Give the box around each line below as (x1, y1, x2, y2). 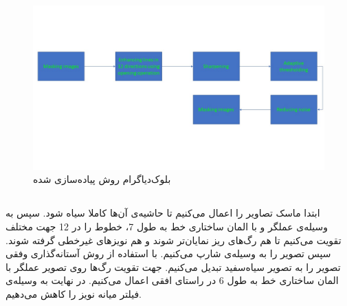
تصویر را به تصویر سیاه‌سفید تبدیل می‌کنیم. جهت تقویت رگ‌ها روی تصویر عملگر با (5, 259, 341, 274)
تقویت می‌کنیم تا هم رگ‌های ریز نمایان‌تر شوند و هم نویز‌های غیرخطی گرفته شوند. (5, 232, 342, 247)
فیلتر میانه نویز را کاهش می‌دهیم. (5, 287, 142, 301)
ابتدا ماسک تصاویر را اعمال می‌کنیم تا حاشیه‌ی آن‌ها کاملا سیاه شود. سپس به (5, 206, 320, 220)
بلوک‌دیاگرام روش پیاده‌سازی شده (33, 172, 171, 186)
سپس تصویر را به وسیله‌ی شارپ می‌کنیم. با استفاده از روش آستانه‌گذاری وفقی (5, 246, 331, 261)
